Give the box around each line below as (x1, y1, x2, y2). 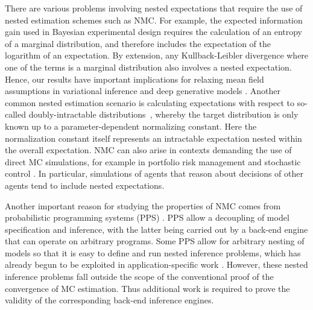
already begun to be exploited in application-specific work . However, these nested (5, 258, 308, 271)
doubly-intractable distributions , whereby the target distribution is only (28, 108, 299, 121)
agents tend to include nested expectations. (5, 179, 165, 191)
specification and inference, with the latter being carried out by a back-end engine (5, 223, 308, 235)
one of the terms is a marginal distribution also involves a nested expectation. (5, 60, 292, 73)
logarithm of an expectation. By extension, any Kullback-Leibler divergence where (5, 49, 309, 62)
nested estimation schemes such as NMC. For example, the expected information (5, 13, 303, 26)
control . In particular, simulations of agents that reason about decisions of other (5, 167, 303, 180)
